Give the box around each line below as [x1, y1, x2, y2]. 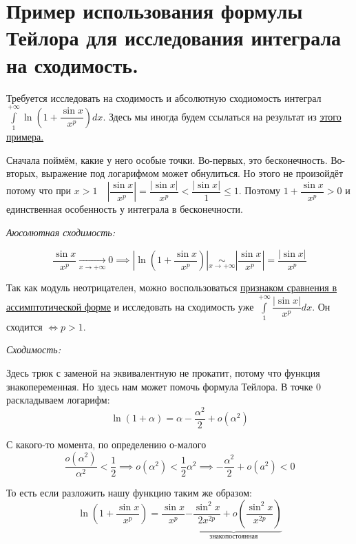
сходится [6, 319, 43, 333]
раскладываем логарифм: [6, 393, 110, 407]
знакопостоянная [209, 533, 258, 541]
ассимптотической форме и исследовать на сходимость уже [6, 299, 254, 313]
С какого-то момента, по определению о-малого [6, 437, 207, 451]
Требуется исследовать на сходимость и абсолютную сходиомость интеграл [6, 90, 322, 105]
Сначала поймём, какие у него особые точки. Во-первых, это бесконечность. [6, 152, 328, 167]
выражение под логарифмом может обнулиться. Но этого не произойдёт [41, 166, 344, 180]
